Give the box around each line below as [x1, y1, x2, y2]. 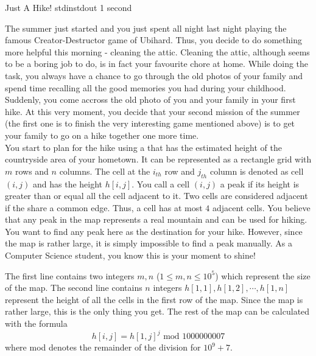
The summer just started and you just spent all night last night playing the [5, 21, 287, 34]
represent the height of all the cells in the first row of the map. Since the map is [5, 293, 303, 305]
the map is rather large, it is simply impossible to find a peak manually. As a [5, 237, 292, 250]
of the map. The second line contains [5, 281, 142, 294]
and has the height [32, 177, 103, 190]
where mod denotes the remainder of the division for [5, 341, 201, 354]
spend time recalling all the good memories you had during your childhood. [5, 81, 286, 94]
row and [164, 164, 195, 177]
